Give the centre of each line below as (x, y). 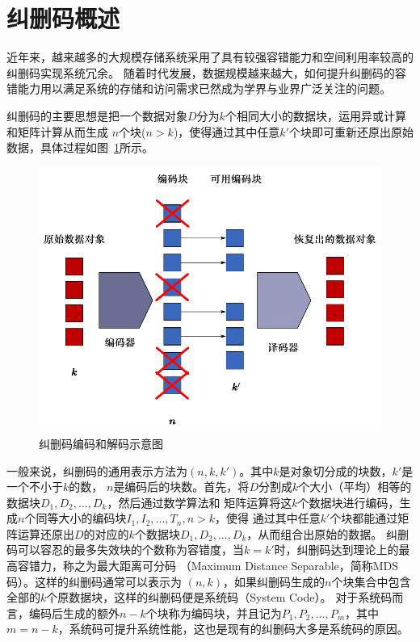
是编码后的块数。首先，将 (181, 487)
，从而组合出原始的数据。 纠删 (328, 533)
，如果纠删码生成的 (274, 581)
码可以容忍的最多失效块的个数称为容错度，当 (125, 550)
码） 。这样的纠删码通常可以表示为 (94, 581)
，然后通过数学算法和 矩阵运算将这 (199, 502)
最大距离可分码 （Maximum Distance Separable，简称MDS (248, 566)
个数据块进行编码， (349, 502)
